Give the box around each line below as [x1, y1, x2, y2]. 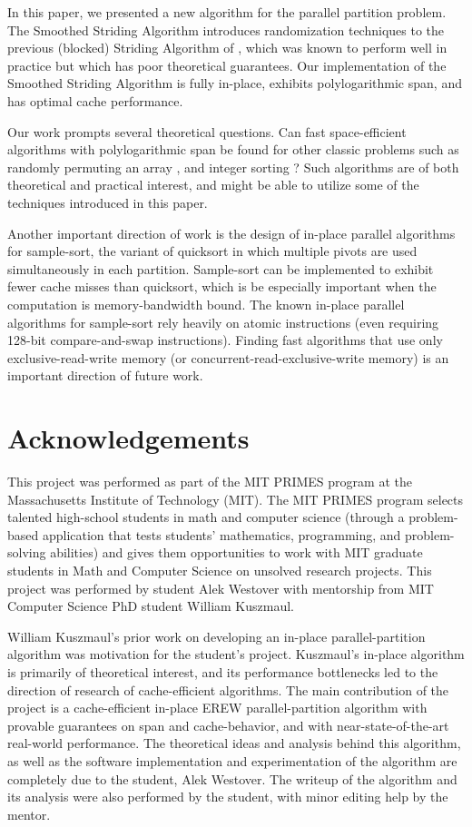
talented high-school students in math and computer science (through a [7, 507, 405, 527]
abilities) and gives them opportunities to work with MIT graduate [50, 543, 423, 562]
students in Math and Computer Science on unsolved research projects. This [7, 560, 432, 579]
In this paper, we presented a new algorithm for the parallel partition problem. [7, 3, 447, 21]
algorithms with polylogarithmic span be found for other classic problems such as [7, 140, 459, 159]
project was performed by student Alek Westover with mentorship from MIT [7, 578, 434, 597]
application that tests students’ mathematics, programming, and [42, 525, 401, 544]
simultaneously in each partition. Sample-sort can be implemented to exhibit [7, 259, 434, 278]
